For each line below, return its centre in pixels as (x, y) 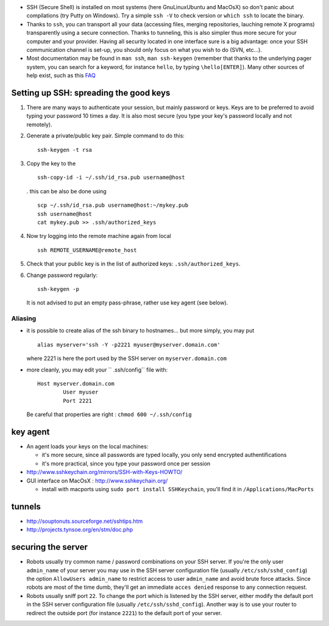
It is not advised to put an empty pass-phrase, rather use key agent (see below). (127, 303)
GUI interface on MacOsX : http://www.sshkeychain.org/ (97, 480)
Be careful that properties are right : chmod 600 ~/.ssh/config (109, 414)
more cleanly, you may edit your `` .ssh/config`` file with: (97, 370)
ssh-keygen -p (58, 289)
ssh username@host (65, 214)
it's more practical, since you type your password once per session (126, 463)
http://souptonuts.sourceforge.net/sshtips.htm (85, 521)
